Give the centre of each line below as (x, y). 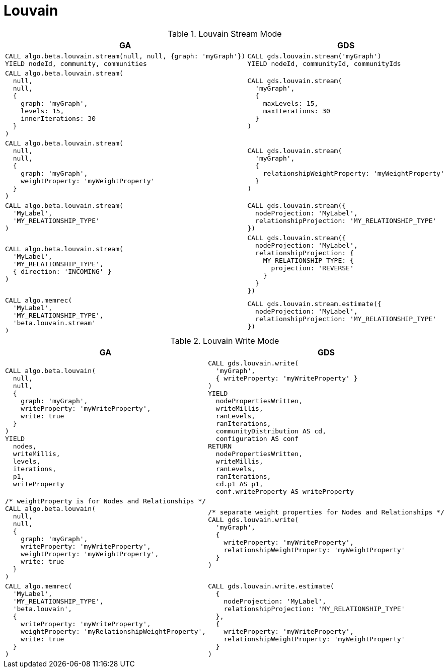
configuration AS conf (257, 438)
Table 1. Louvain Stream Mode (225, 33)
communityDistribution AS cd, (271, 431)
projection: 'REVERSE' (312, 268)
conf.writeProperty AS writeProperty (285, 491)
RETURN (220, 446)
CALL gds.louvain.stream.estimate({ (314, 304)
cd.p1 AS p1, (239, 484)
